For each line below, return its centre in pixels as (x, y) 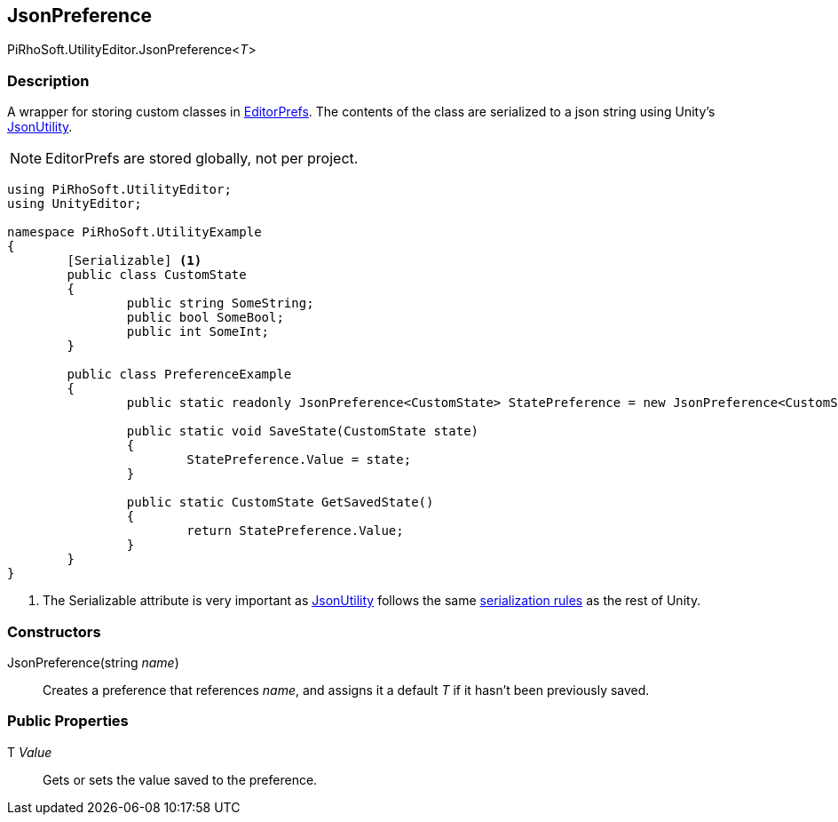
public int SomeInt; (198, 332)
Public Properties (68, 721)
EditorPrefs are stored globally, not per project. (202, 159)
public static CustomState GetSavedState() (280, 503)
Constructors (54, 631)
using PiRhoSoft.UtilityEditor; (119, 190)
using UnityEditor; (75, 204)
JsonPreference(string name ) (93, 662)
